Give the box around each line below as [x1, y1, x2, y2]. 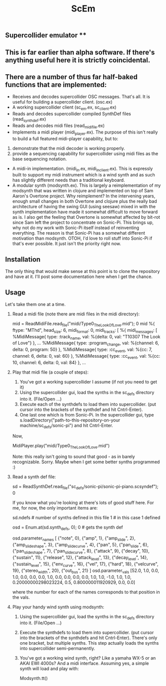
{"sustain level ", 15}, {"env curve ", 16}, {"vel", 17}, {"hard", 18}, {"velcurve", [12, 561, 159, 568]
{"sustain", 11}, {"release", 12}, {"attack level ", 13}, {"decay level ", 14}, [12, 554, 148, 561]
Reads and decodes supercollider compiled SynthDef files [12, 111, 131, 117]
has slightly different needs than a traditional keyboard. [12, 177, 125, 183]
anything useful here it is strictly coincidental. [5, 56, 151, 64]
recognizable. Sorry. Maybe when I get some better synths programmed [12, 459, 160, 465]
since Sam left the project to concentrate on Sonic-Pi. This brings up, [12, 220, 154, 226]
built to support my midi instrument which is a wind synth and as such [12, 172, 155, 178]
